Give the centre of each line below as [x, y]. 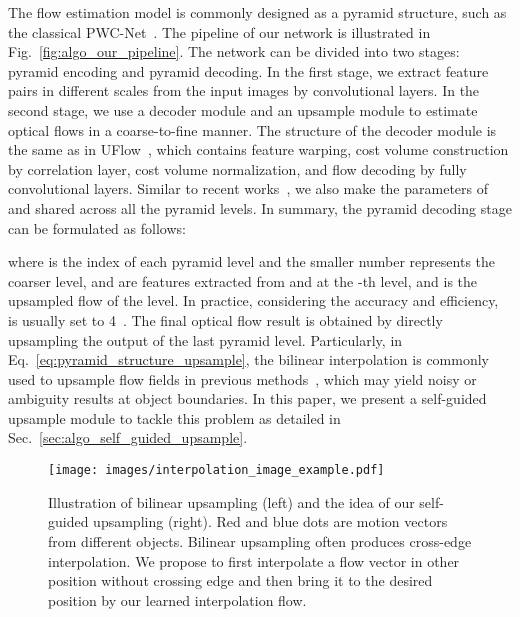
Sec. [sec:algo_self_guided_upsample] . [128, 437]
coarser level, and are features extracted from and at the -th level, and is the [243, 280]
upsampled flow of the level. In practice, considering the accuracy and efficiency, [253, 300]
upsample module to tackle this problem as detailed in [174, 417]
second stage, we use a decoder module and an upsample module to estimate [243, 109]
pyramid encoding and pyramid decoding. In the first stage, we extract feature [248, 70]
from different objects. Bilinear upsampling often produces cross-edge [260, 540]
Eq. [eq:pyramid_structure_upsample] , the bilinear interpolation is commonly [248, 359]
